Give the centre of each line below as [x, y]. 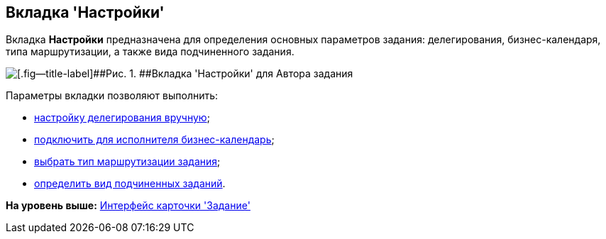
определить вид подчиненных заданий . [130, 184]
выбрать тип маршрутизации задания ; [127, 162]
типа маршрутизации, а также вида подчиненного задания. [150, 52]
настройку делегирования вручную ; [122, 118]
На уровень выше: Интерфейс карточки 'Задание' [128, 206]
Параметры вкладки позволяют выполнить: [112, 96]
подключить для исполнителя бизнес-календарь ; [154, 140]
